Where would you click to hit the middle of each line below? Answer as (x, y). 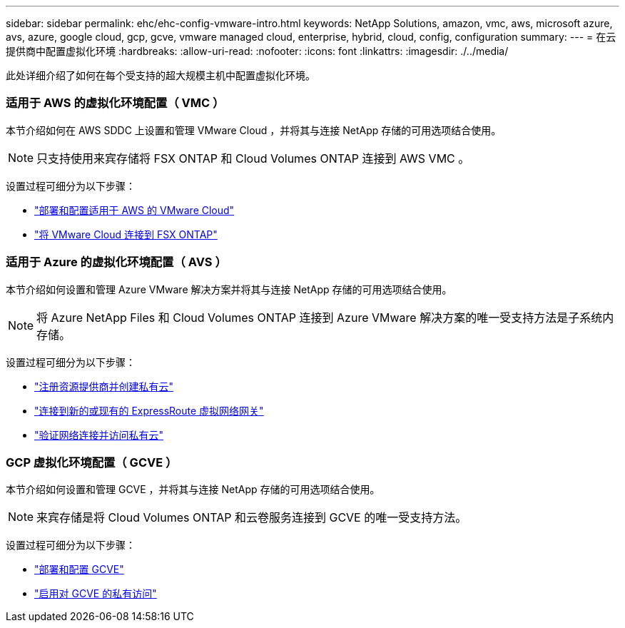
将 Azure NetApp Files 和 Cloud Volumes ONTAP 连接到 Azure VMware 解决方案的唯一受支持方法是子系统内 (325, 317)
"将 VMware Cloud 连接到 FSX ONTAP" (126, 234)
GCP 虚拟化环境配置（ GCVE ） (92, 462)
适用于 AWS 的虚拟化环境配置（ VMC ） (115, 103)
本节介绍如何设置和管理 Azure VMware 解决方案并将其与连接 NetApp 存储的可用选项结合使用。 (229, 289)
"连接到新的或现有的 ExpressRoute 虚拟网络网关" (149, 410)
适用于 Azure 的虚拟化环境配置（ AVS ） (116, 262)
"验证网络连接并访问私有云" (99, 435)
